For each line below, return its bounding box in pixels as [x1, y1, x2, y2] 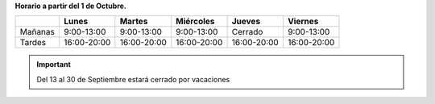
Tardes [19, 37, 47, 48]
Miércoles [176, 16, 215, 27]
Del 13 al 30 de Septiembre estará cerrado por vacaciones [36, 74, 230, 84]
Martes [119, 16, 148, 27]
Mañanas [19, 27, 56, 38]
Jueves [231, 16, 261, 27]
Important [36, 60, 72, 69]
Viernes [287, 16, 319, 27]
